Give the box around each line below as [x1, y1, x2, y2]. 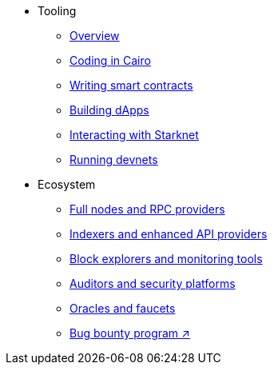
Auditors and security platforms [69, 277, 236, 290]
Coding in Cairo [69, 54, 151, 67]
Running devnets [69, 153, 158, 166]
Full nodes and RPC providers [69, 202, 225, 216]
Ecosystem [38, 178, 96, 191]
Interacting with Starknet [69, 128, 199, 142]
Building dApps [69, 103, 149, 117]
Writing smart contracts [69, 78, 193, 92]
